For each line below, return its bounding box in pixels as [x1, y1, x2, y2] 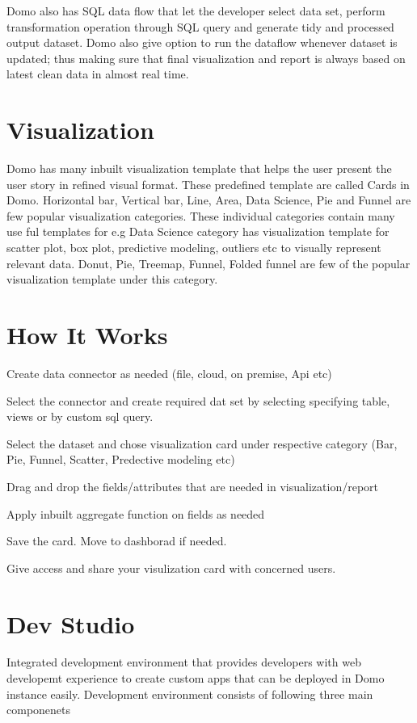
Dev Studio [6, 607, 135, 640]
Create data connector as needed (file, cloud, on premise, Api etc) [6, 364, 332, 381]
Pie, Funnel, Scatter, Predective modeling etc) [6, 451, 235, 468]
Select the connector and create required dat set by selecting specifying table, [6, 392, 390, 409]
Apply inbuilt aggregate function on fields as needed [6, 505, 265, 522]
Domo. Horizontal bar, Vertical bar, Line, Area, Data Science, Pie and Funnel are [6, 191, 411, 208]
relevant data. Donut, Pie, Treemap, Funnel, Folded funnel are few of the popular [6, 254, 411, 271]
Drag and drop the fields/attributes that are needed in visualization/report [6, 477, 378, 494]
